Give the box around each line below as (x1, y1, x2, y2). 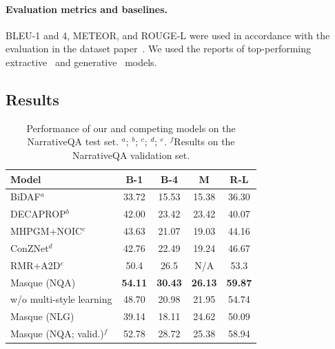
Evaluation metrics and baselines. (6, 1, 168, 16)
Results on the (174, 134, 235, 149)
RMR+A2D (10, 257, 61, 272)
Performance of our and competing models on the (26, 120, 236, 135)
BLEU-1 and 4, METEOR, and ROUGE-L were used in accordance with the (6, 28, 330, 42)
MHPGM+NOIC (10, 224, 83, 238)
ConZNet (10, 240, 49, 255)
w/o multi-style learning (10, 292, 112, 306)
